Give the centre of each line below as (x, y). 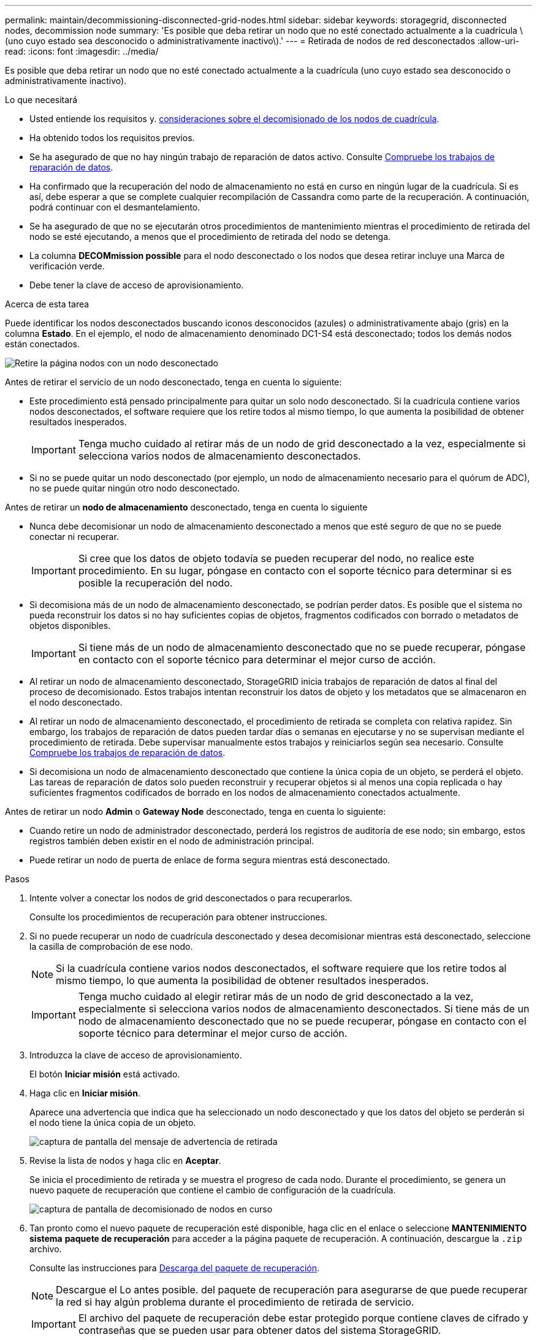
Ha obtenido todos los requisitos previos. (112, 138)
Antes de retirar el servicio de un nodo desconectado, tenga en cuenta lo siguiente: (173, 382)
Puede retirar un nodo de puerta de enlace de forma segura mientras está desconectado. (210, 860)
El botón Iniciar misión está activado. (105, 1074)
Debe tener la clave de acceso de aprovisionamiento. (137, 285)
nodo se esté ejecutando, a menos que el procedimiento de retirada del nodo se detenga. (210, 237)
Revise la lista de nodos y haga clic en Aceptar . (125, 1161)
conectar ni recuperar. (74, 537)
